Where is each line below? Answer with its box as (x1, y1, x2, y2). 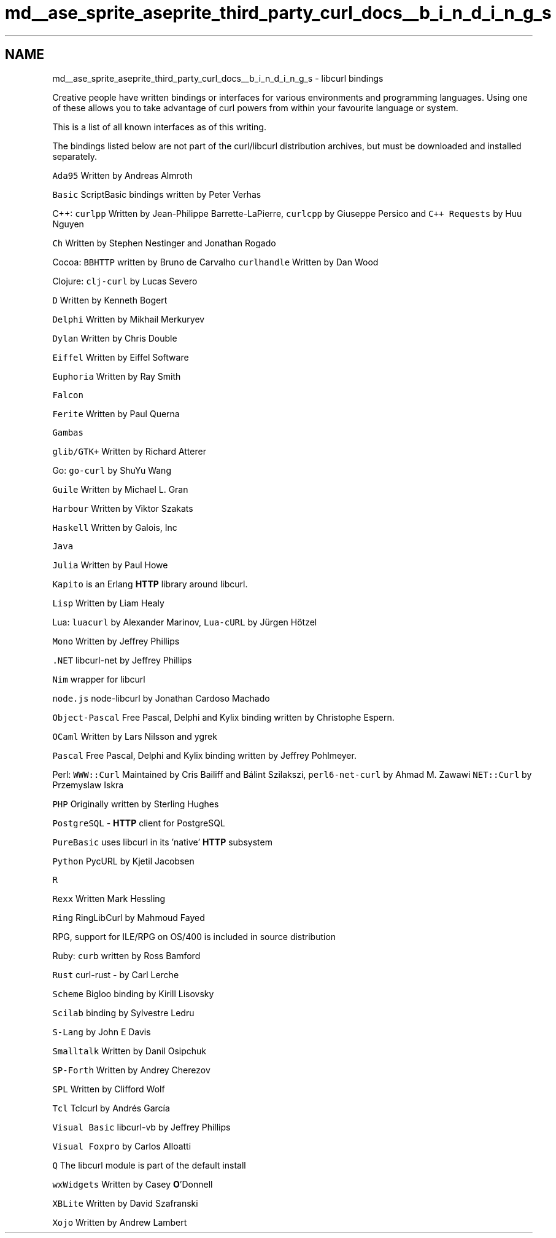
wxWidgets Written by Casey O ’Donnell (52, 1178, 213, 1189)
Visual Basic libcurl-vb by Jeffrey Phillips (52, 1121, 231, 1132)
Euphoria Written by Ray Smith (52, 370, 181, 382)
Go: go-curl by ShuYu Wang (52, 464, 171, 476)
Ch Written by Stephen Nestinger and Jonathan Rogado (52, 237, 276, 248)
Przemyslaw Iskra (52, 779, 124, 790)
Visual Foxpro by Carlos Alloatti (52, 1140, 191, 1151)
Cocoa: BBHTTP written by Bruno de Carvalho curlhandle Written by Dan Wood (52, 256, 379, 267)
